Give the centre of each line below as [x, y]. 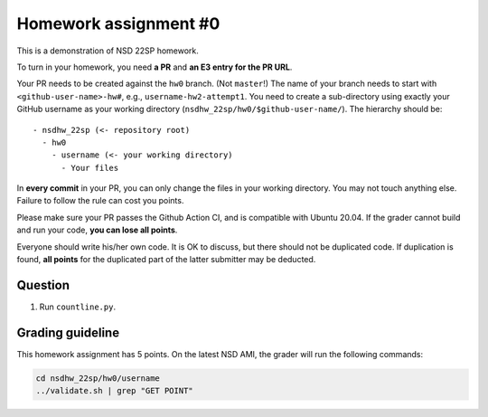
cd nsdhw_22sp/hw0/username [98, 378]
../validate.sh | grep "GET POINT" [114, 391]
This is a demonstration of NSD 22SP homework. [108, 51]
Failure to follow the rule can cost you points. [100, 201]
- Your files [90, 168]
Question [43, 285]
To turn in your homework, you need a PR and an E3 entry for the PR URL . [155, 67]
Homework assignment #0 [118, 24]
